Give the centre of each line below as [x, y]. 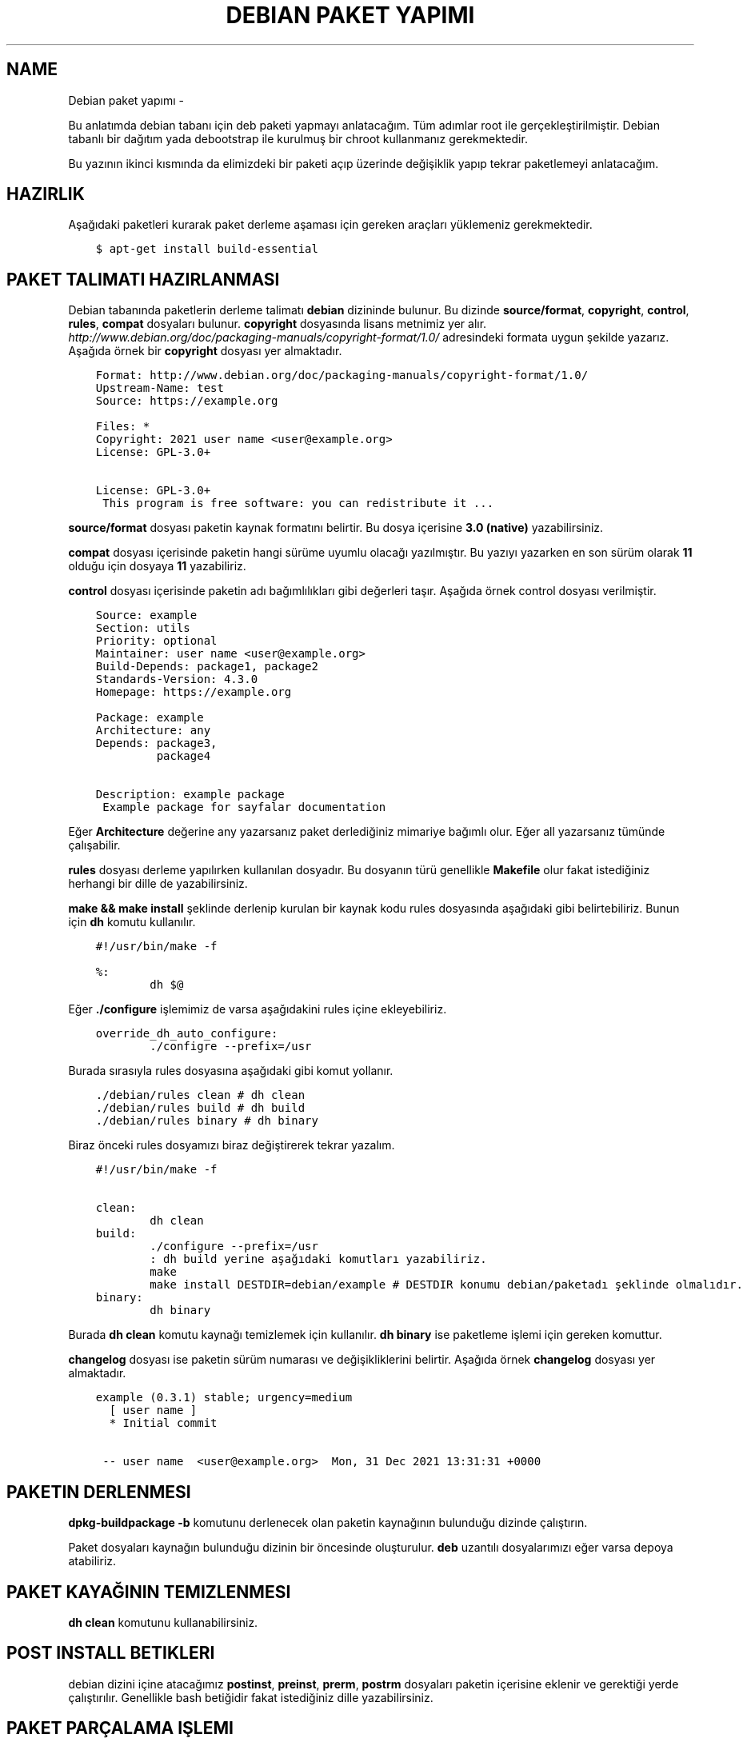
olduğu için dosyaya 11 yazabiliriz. [157, 566]
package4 [184, 756]
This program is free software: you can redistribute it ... [298, 503]
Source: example [146, 615]
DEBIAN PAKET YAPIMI [350, 15]
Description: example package [190, 795]
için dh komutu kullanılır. [132, 922]
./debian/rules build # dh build [200, 1108]
